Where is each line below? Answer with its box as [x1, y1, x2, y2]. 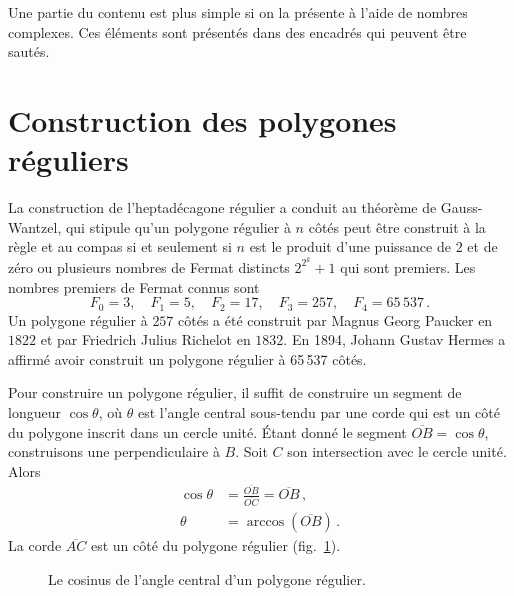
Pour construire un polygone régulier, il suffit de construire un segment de [8, 382, 462, 403]
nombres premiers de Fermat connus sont [8, 276, 260, 297]
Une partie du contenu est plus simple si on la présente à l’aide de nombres [8, 2, 468, 22]
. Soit [235, 441, 268, 462]
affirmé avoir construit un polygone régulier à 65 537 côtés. [8, 348, 367, 369]
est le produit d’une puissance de [249, 236, 451, 257]
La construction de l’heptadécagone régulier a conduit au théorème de [8, 197, 437, 218]
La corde [8, 535, 62, 556]
